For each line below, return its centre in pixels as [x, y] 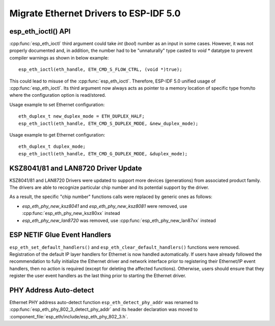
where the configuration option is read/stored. [58, 95]
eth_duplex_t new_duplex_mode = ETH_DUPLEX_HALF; [82, 116]
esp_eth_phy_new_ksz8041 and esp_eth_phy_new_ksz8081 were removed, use [105, 206]
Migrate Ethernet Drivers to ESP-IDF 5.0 [95, 13]
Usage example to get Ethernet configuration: [57, 134]
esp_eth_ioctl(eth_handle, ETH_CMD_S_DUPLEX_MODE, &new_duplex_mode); [108, 123]
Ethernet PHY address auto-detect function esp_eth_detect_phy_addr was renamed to [104, 302]
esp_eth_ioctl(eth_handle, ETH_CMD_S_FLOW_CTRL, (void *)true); [101, 70]
